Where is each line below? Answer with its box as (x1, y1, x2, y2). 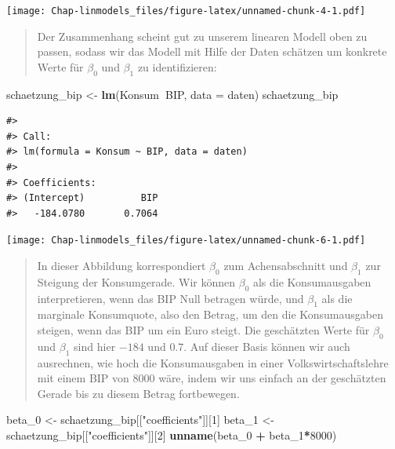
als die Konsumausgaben (252, 273, 371, 290)
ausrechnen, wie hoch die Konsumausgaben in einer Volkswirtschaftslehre (37, 354, 389, 371)
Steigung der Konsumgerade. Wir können (37, 273, 236, 290)
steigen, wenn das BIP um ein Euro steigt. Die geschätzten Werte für (37, 322, 370, 338)
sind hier (74, 338, 116, 354)
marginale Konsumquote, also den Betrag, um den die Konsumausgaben (37, 306, 383, 323)
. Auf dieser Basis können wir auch (183, 338, 350, 354)
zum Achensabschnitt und (223, 257, 348, 274)
